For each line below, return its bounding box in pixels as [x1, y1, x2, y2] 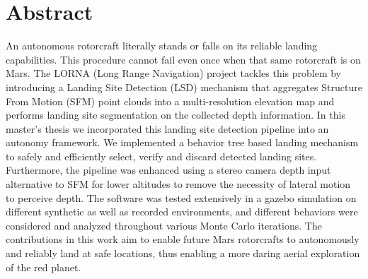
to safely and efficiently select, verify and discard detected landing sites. [6, 148, 317, 163]
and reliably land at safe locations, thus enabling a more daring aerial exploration [6, 246, 360, 261]
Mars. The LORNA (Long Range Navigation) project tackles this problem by [6, 66, 342, 81]
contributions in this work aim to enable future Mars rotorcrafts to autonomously [6, 232, 360, 247]
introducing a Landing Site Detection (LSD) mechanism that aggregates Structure [6, 79, 362, 94]
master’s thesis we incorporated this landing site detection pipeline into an [6, 121, 329, 136]
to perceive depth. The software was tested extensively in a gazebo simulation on [6, 190, 357, 205]
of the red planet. [6, 259, 81, 274]
